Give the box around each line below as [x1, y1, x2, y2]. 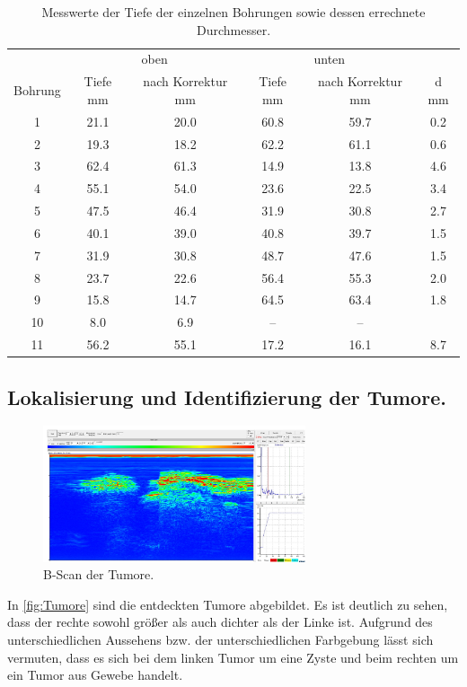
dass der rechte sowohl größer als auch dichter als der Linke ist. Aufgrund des [7, 612, 433, 631]
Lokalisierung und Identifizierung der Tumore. [7, 383, 446, 410]
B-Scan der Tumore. [43, 565, 154, 584]
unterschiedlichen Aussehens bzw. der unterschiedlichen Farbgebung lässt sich [7, 630, 434, 648]
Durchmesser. [196, 20, 271, 39]
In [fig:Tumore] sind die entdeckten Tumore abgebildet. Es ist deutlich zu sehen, [7, 595, 448, 613]
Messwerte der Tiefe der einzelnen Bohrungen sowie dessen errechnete [41, 3, 426, 21]
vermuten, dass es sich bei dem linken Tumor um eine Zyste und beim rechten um [7, 647, 459, 666]
